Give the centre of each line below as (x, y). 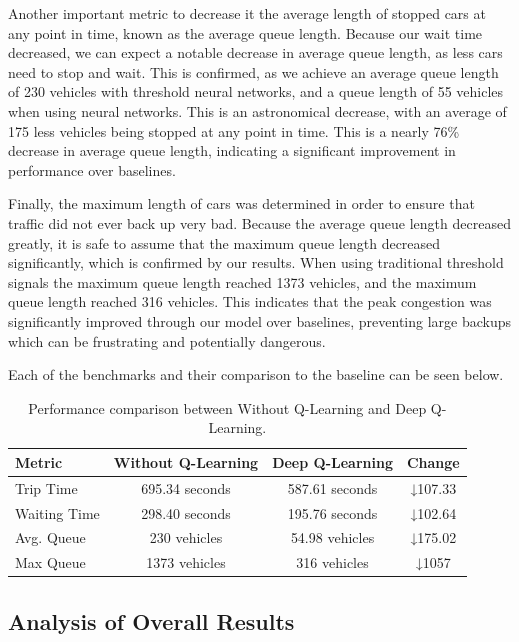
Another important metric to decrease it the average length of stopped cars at (247, 13)
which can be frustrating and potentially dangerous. (167, 340)
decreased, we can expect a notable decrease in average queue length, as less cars (255, 52)
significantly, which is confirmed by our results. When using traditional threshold (256, 262)
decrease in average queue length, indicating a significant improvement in (232, 150)
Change (433, 461)
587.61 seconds (332, 487)
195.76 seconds (332, 512)
